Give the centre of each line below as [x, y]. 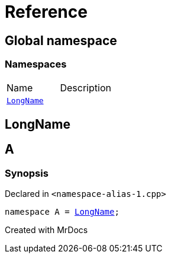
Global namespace [61, 40]
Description [85, 87]
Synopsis [27, 173]
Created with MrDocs [46, 230]
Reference [46, 12]
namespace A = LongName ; [62, 212]
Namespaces [36, 64]
